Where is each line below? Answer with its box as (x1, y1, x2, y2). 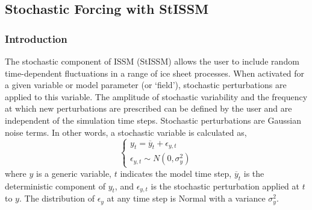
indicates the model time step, (120, 167, 232, 179)
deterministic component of (5, 179, 105, 192)
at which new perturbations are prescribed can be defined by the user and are (5, 102, 292, 115)
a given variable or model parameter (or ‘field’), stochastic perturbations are (5, 78, 287, 91)
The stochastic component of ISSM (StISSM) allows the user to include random (5, 55, 299, 67)
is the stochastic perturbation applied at (151, 179, 300, 192)
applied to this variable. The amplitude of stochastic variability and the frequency (5, 90, 308, 103)
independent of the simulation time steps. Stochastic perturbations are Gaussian (5, 113, 301, 126)
